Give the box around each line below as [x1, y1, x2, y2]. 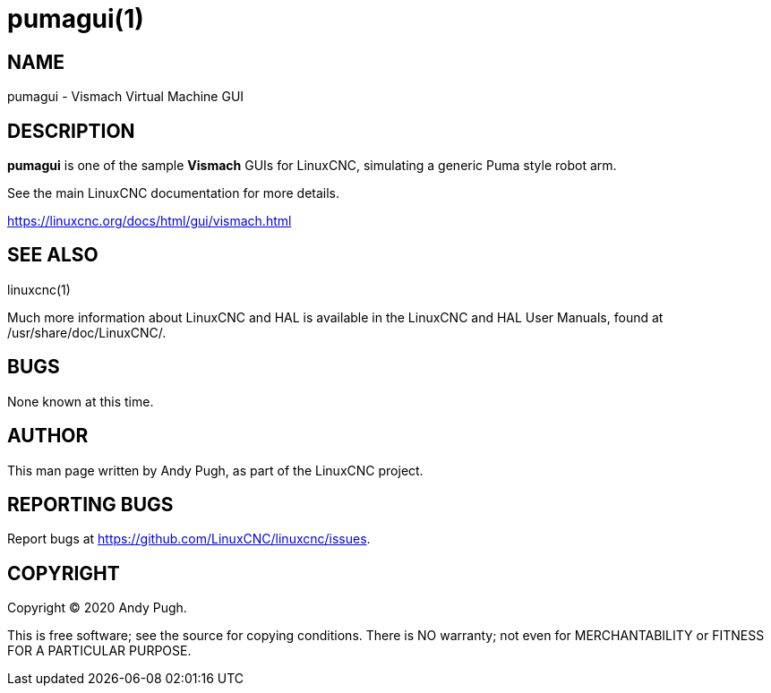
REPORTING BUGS [7, 492, 174, 516]
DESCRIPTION [7, 119, 135, 142]
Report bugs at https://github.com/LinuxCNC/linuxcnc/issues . [7, 531, 371, 547]
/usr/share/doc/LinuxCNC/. [7, 324, 167, 340]
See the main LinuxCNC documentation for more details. [7, 185, 340, 201]
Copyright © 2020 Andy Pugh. [7, 600, 187, 616]
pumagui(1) [7, 4, 144, 34]
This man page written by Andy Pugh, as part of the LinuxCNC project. [7, 462, 424, 478]
